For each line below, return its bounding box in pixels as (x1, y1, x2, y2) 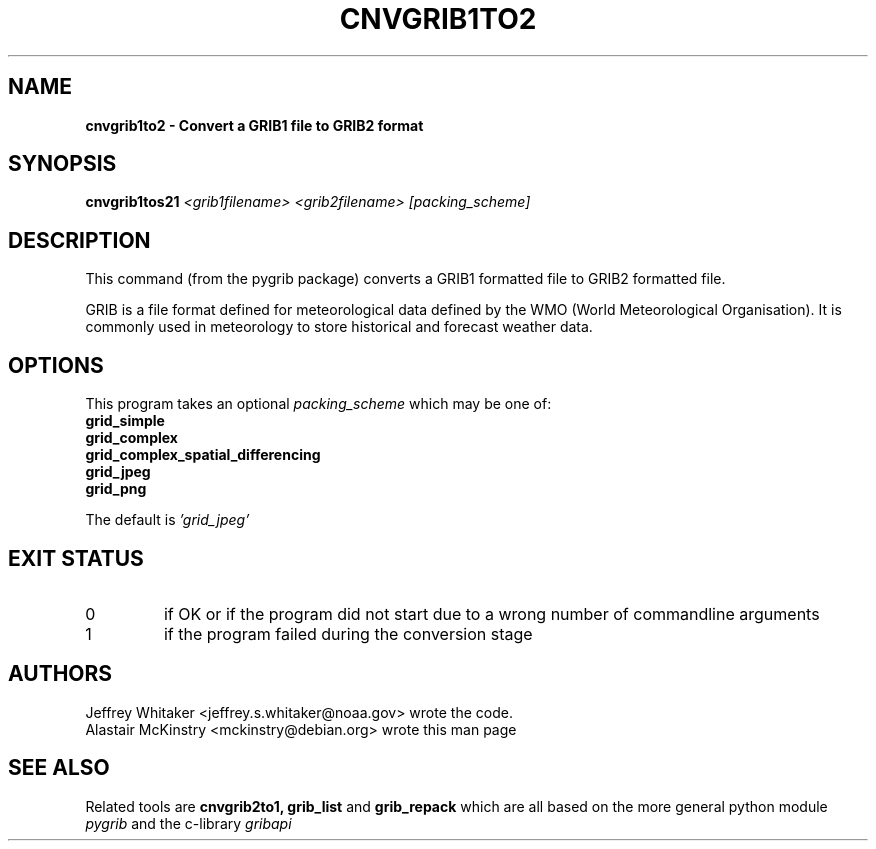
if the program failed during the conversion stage (163, 623, 533, 644)
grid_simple (85, 412, 165, 430)
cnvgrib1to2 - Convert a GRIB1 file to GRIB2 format (85, 116, 424, 134)
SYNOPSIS (8, 151, 117, 177)
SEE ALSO (8, 755, 110, 781)
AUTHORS (8, 661, 113, 687)
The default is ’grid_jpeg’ (85, 511, 250, 529)
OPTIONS (8, 352, 104, 378)
